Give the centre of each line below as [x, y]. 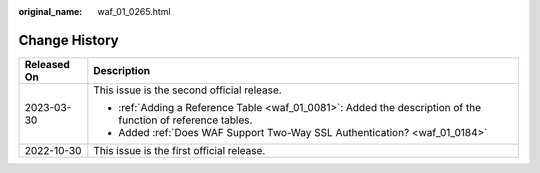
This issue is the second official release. [187, 90]
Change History [68, 40]
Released [47, 64]
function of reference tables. [185, 120]
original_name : [50, 11]
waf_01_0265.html [134, 11]
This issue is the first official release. [179, 150]
